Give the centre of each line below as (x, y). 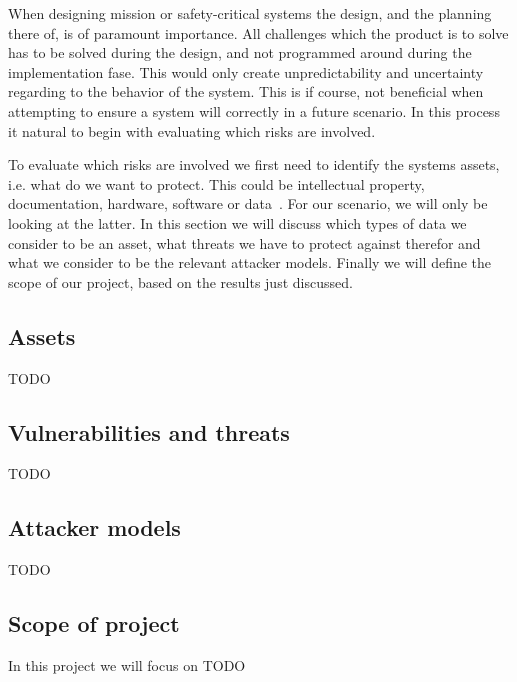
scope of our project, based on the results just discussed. (180, 281)
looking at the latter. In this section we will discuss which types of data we (237, 222)
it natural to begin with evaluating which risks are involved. (192, 130)
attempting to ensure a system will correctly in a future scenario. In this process (254, 110)
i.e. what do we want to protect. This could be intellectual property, (216, 183)
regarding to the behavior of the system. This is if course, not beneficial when (246, 91)
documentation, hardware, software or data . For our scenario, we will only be (248, 203)
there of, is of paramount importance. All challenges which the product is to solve (258, 32)
